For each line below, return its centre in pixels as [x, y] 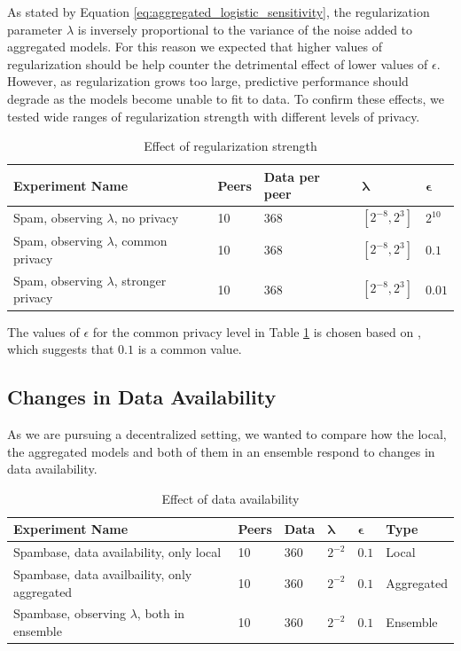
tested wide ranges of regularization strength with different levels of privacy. [214, 116]
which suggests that [61, 349]
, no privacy [146, 218]
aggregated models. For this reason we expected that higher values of [195, 47]
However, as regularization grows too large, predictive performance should [208, 81]
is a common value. [190, 349]
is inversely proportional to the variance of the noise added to [245, 29]
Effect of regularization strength [230, 146]
